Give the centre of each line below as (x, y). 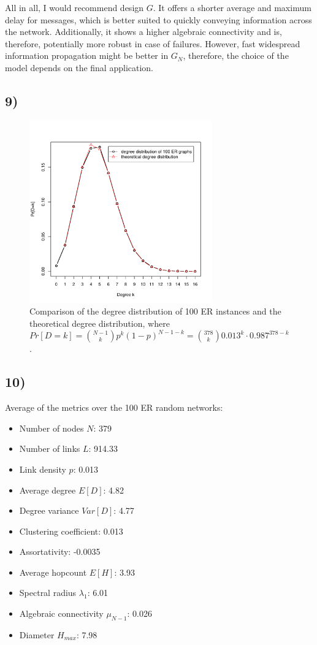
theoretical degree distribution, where (100, 323)
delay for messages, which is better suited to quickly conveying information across (158, 19)
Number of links (50, 448)
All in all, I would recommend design (74, 7)
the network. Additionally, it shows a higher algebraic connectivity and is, (143, 32)
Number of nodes (52, 428)
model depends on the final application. (79, 67)
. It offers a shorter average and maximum (232, 7)
